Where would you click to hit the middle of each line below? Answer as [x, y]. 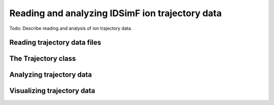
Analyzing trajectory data [51, 75]
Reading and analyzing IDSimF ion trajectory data [116, 13]
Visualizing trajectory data [52, 91]
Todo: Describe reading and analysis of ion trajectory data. [71, 28]
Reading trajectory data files [55, 43]
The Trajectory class [43, 59]
